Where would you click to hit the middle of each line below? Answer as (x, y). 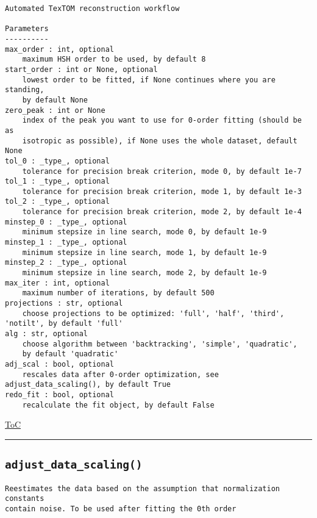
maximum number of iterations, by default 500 (118, 293)
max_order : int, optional (59, 49)
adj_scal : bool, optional (59, 364)
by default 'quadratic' (70, 354)
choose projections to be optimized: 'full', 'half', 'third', (153, 313)
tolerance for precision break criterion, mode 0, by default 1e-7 (162, 171)
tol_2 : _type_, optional (57, 202)
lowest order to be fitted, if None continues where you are (149, 80)
